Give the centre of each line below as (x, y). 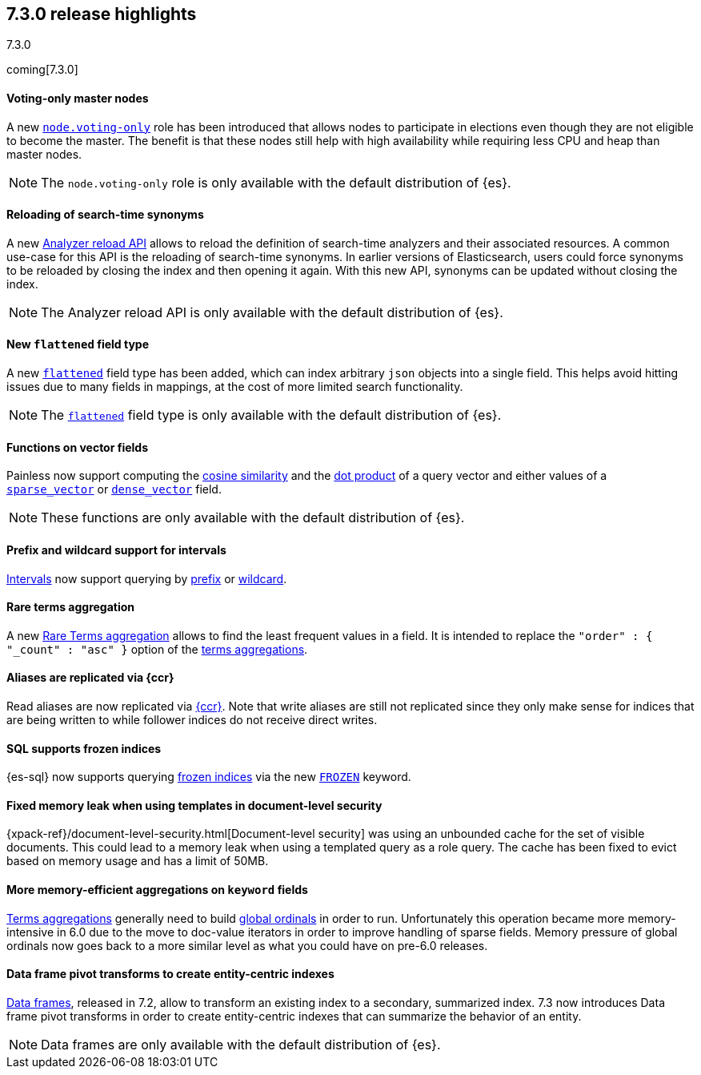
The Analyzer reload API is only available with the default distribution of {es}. (272, 312)
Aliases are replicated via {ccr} (90, 678)
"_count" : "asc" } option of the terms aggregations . (157, 649)
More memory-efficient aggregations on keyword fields (157, 890)
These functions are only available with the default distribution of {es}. (253, 518)
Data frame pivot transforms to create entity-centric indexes (170, 974)
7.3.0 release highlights (102, 14)
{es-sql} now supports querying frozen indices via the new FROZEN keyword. (209, 777)
